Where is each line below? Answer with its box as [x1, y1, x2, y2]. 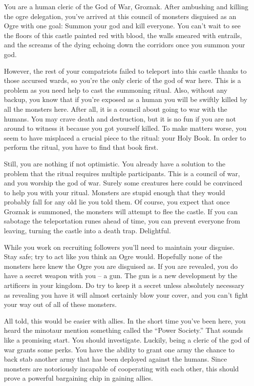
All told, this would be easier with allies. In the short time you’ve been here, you [4, 315, 246, 325]
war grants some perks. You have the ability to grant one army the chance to [4, 344, 235, 354]
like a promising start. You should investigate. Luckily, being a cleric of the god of [4, 335, 250, 345]
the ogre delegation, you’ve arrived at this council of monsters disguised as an [4, 11, 236, 21]
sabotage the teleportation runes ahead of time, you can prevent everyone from [4, 216, 240, 226]
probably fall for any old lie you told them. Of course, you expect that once [4, 197, 230, 207]
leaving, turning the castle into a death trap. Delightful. [4, 225, 171, 236]
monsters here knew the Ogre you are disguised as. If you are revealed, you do [4, 261, 238, 271]
